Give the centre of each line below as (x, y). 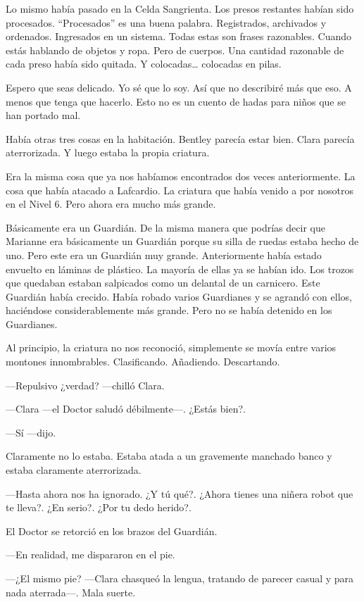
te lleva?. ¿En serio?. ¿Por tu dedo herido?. (99, 507)
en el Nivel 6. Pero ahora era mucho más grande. (111, 204)
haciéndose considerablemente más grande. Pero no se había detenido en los (169, 310)
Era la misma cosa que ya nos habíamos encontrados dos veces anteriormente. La (181, 176)
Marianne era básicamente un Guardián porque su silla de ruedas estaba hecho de (182, 241)
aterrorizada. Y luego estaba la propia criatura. (108, 152)
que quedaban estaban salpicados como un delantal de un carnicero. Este (163, 283)
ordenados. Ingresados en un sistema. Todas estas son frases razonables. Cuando (179, 36)
